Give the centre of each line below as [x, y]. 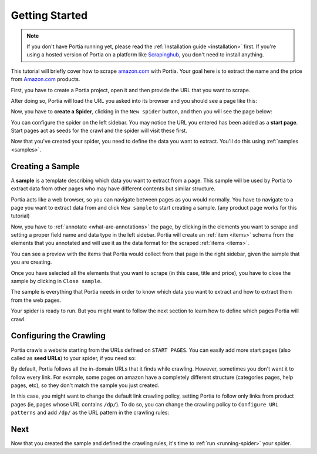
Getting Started [49, 15]
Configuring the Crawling [58, 336]
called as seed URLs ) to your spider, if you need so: [73, 358]
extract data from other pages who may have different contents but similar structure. [113, 189]
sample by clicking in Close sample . [56, 281]
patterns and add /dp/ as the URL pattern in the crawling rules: [90, 413]
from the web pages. [36, 300]
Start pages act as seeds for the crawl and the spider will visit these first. [99, 131]
